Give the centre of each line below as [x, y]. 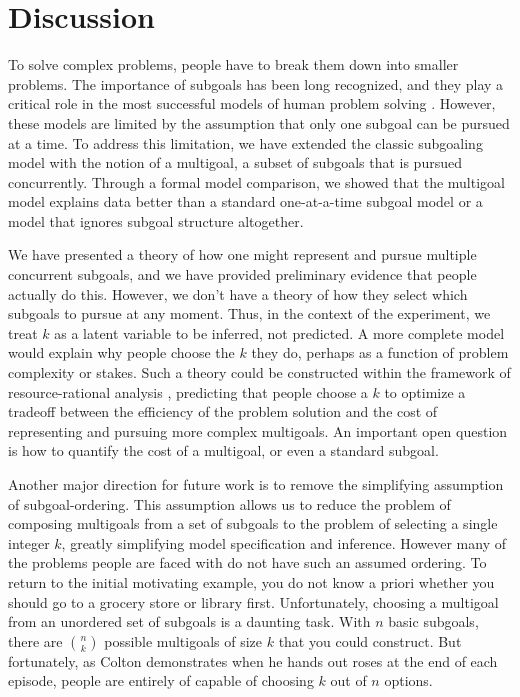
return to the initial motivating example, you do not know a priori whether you [251, 581]
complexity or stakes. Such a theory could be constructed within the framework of [259, 372]
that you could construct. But [370, 640]
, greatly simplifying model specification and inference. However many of [283, 542]
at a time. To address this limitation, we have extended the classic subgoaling [245, 142]
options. [408, 680]
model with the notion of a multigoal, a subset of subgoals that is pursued [235, 162]
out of [348, 680]
